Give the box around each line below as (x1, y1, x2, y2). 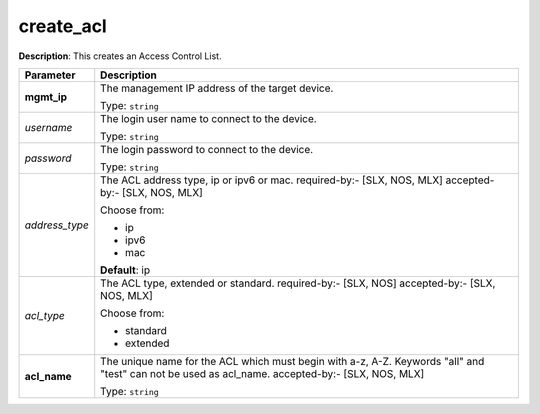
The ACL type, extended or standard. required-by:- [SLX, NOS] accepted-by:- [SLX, (100, 276, 496, 290)
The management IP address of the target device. (100, 81, 334, 95)
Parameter (24, 68, 76, 82)
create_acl (18, 15, 107, 37)
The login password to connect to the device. (100, 142, 314, 156)
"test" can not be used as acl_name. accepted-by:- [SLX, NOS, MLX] (100, 366, 425, 380)
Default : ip (100, 263, 150, 277)
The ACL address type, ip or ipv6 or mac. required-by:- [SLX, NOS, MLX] (100, 173, 444, 187)
